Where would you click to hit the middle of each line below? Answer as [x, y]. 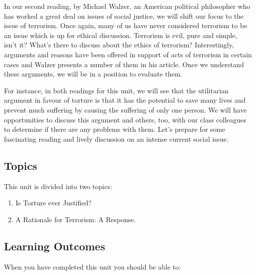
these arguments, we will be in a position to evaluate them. [93, 74]
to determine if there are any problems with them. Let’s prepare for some [115, 129]
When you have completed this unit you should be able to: [93, 266]
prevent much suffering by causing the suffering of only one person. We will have [126, 109]
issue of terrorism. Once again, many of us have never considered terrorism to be [126, 25]
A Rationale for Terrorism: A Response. [76, 219]
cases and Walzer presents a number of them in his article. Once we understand [124, 64]
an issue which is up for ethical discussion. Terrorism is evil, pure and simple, [121, 35]
